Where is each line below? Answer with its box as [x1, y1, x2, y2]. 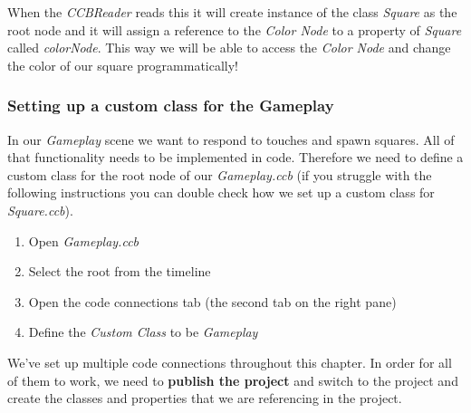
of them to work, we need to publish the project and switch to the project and [7, 370, 458, 389]
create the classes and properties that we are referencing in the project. [7, 389, 402, 408]
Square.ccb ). [7, 200, 73, 219]
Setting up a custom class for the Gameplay [7, 94, 334, 117]
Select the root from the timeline [28, 262, 211, 281]
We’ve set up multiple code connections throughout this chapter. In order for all [7, 352, 452, 371]
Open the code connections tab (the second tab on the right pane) [28, 292, 397, 311]
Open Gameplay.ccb [28, 231, 139, 250]
